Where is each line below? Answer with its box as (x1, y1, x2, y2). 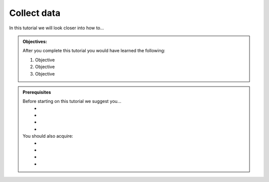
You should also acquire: (22, 133, 73, 139)
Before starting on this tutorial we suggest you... (22, 98, 122, 104)
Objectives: (22, 38, 47, 44)
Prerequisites (22, 89, 51, 95)
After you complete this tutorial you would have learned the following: (22, 48, 165, 54)
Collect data (9, 7, 61, 18)
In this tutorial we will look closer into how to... (9, 25, 104, 31)
